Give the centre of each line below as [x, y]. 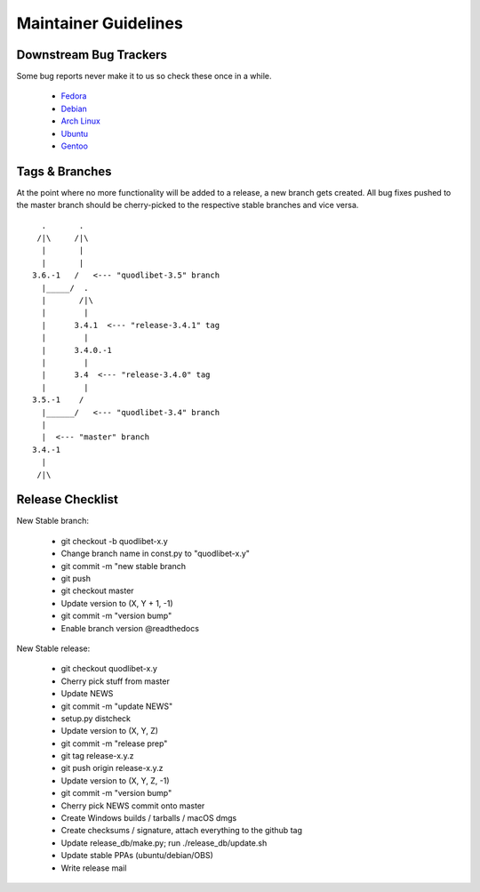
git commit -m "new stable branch [124, 566]
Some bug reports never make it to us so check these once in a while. [144, 76]
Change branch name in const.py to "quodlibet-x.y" [156, 554]
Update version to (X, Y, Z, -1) [115, 780]
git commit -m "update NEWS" [117, 706]
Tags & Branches [64, 171]
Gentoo [75, 146]
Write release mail [94, 868]
